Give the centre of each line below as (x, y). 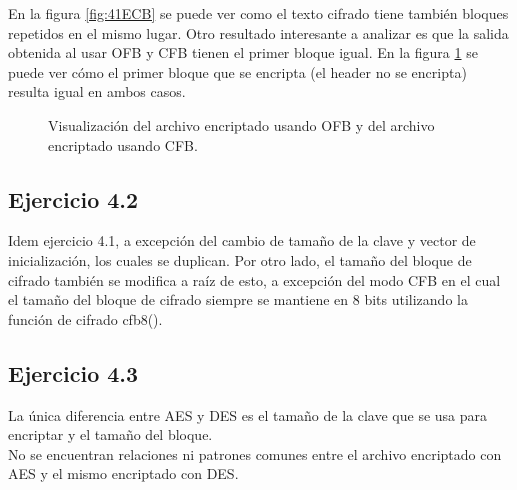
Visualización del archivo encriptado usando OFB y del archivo (241, 124)
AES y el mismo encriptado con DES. (123, 473)
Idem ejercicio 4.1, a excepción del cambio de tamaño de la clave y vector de (242, 240)
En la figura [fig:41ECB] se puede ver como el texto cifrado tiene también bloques (258, 13)
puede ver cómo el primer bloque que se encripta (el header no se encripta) (237, 71)
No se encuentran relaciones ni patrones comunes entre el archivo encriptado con (255, 453)
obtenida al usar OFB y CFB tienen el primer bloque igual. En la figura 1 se (243, 52)
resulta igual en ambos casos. (97, 91)
